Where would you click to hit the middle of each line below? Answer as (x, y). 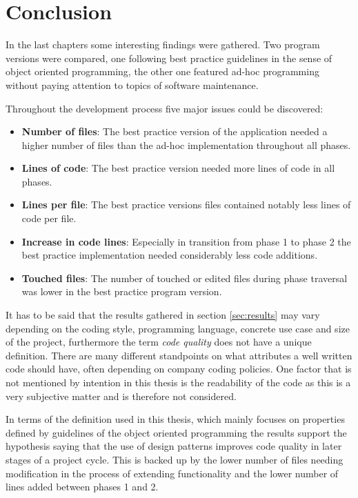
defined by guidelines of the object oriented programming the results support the (176, 432)
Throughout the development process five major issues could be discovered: (165, 108)
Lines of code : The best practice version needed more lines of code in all (178, 168)
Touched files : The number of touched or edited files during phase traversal (185, 278)
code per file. (49, 218)
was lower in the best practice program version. (122, 291)
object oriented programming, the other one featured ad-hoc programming (162, 71)
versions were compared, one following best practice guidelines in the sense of (169, 58)
